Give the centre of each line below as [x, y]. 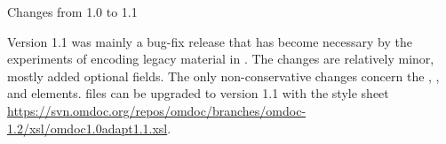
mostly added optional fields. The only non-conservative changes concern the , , [223, 76]
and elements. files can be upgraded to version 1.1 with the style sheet [198, 93]
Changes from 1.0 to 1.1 [72, 11]
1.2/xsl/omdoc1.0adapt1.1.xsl [88, 128]
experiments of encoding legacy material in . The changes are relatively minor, [221, 59]
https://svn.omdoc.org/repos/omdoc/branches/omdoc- [157, 110]
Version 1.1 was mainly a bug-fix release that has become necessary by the [210, 41]
